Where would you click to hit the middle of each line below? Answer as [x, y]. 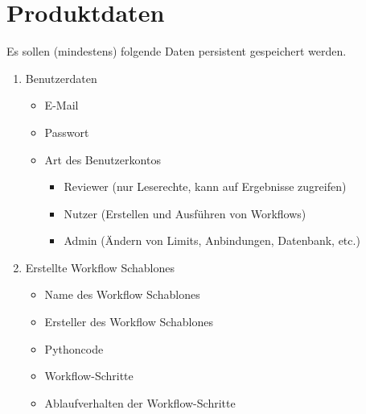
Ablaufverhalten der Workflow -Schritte [140, 402]
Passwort [67, 132]
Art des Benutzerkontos [103, 159]
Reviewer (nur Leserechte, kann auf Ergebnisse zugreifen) [205, 186]
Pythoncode [74, 348]
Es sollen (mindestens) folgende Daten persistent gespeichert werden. [177, 51]
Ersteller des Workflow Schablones [129, 322]
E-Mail [62, 105]
